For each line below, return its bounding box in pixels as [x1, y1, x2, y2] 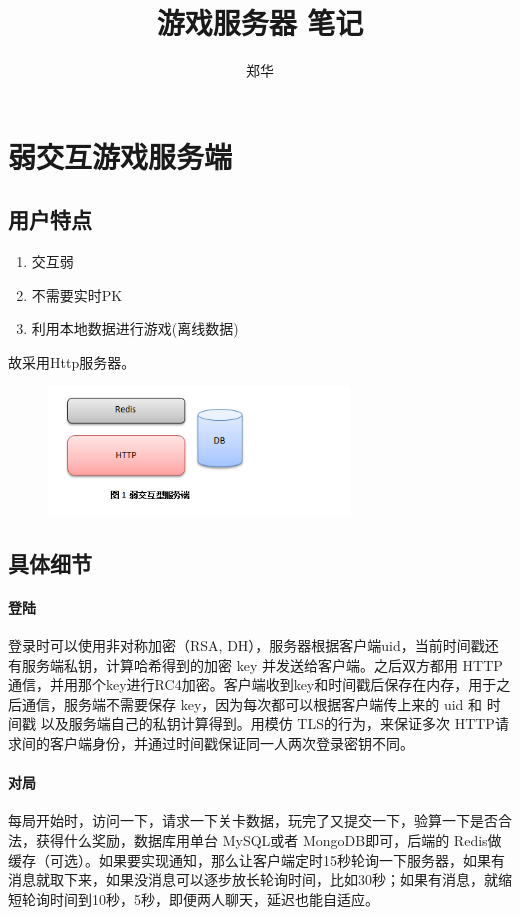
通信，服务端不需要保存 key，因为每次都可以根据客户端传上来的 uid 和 [21, 693, 483, 714]
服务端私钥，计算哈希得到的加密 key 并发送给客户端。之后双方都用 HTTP [21, 654, 503, 675]
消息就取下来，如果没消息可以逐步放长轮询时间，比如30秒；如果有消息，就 [8, 869, 498, 890]
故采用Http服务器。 [8, 351, 136, 372]
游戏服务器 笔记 [156, 2, 364, 43]
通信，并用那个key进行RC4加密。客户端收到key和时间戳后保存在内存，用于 [8, 674, 497, 695]
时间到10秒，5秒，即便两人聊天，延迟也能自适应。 [49, 888, 379, 909]
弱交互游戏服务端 [8, 135, 233, 176]
